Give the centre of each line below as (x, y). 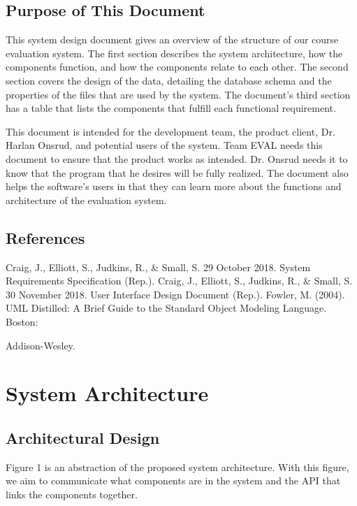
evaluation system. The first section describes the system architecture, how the (174, 53)
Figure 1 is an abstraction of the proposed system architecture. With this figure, (177, 467)
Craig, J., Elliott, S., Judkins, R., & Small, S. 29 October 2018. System (158, 267)
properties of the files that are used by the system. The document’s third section (178, 94)
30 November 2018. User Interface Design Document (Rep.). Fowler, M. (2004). (175, 294)
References (45, 237)
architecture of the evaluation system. (86, 200)
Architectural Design (83, 437)
